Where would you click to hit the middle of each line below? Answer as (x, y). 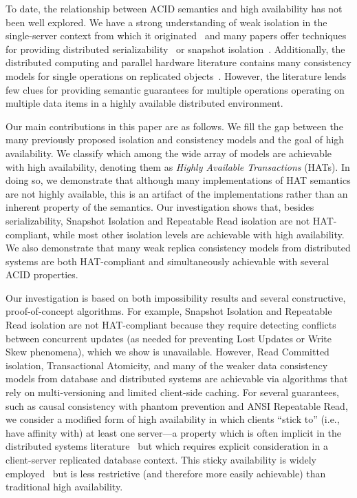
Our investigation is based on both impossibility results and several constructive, (176, 297)
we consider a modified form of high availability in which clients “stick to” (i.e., (173, 419)
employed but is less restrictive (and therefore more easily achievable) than (166, 473)
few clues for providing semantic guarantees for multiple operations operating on (175, 89)
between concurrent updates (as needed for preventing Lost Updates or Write (169, 338)
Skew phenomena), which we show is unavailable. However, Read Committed (167, 352)
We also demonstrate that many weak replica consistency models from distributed (178, 248)
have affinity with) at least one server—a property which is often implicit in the (174, 432)
